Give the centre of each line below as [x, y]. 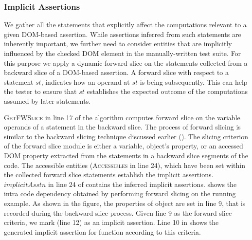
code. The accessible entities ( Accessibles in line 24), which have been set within [125, 165]
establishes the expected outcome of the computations [167, 91]
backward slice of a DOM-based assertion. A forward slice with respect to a [117, 72]
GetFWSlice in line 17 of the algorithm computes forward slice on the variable [122, 117]
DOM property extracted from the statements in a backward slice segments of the [126, 155]
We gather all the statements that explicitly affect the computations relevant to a [125, 25]
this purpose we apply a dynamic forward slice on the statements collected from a [126, 63]
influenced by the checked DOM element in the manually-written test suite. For [123, 53]
